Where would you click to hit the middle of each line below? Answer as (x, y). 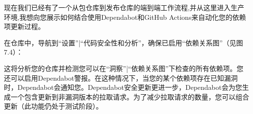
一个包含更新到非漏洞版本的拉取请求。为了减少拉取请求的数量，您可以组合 (130, 96)
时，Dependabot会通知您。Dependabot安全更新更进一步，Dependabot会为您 (123, 87)
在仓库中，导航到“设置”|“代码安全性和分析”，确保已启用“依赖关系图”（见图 (124, 42)
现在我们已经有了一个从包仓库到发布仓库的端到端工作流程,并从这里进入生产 (124, 7)
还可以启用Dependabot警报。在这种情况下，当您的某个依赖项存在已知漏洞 (121, 78)
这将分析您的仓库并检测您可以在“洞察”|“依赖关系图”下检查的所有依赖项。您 (124, 68)
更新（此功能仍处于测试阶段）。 (53, 106)
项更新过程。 (24, 26)
